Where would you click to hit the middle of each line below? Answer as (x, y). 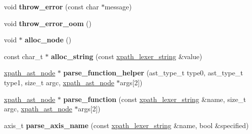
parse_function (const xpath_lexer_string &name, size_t (154, 99)
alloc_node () (48, 40)
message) (118, 6)
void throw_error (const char (51, 6)
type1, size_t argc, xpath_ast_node (59, 82)
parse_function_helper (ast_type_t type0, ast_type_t (153, 73)
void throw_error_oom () (48, 23)
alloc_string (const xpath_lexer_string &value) (127, 56)
